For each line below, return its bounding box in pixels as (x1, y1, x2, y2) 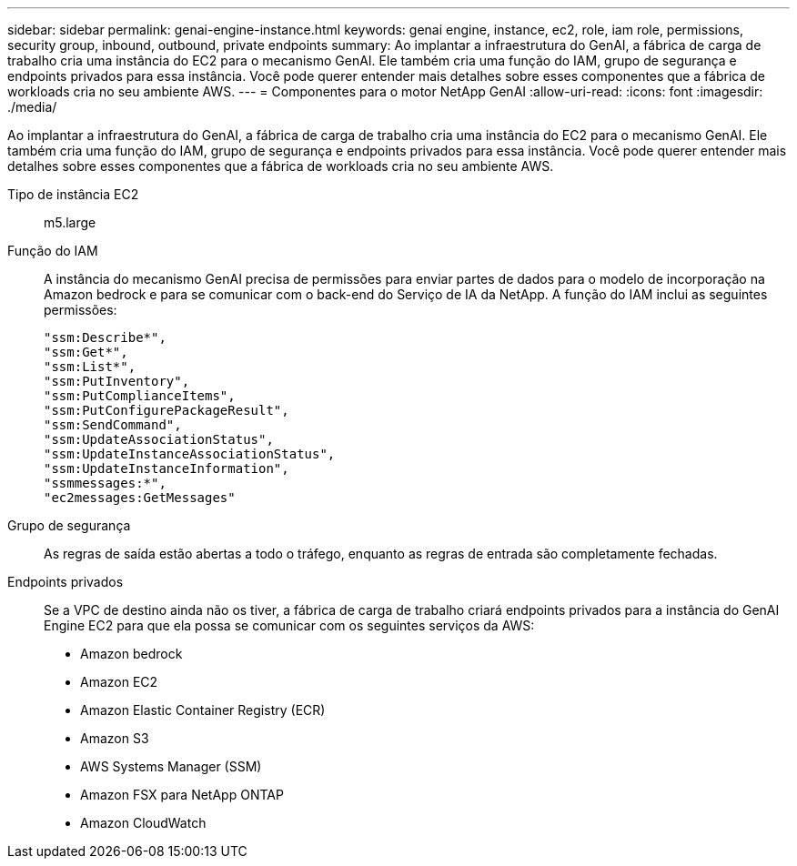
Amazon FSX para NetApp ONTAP (80, 787, 284, 802)
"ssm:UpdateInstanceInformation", (44, 461, 289, 476)
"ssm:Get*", (44, 345, 128, 359)
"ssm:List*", (44, 359, 136, 374)
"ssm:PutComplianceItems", (44, 388, 236, 403)
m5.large (44, 215, 96, 230)
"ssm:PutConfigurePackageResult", (44, 403, 289, 418)
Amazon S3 (80, 730, 149, 746)
